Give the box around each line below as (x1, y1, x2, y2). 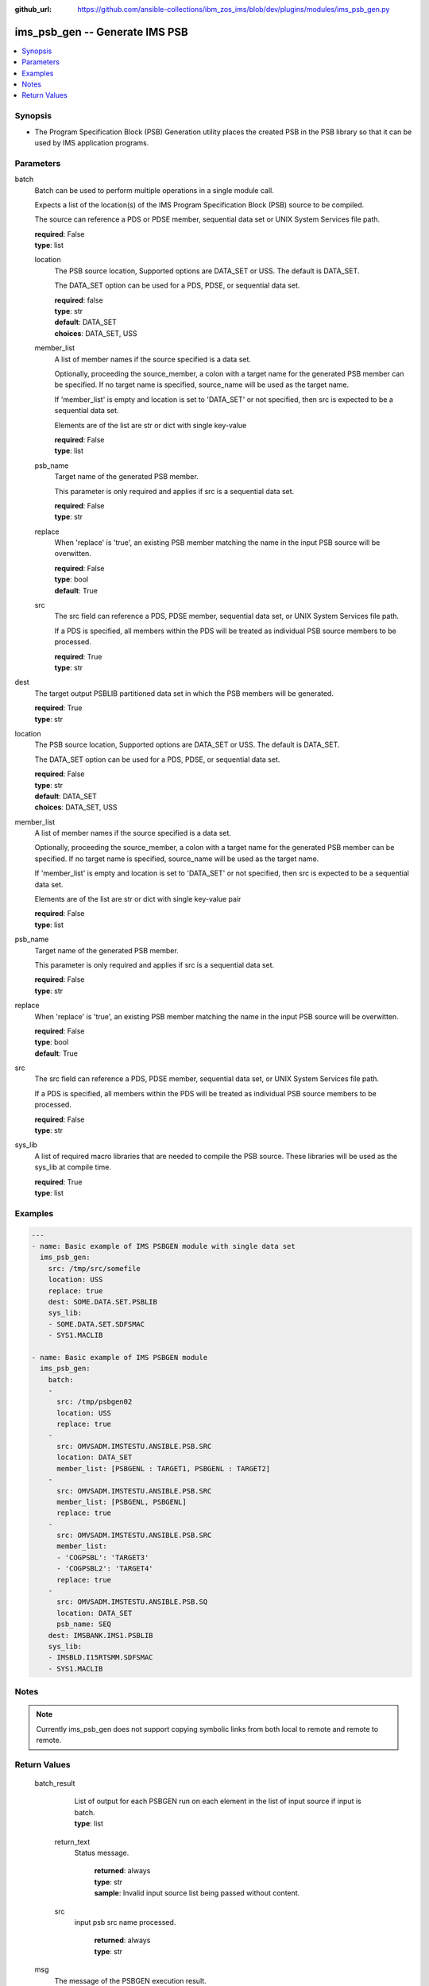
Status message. (74, 1848, 129, 1858)
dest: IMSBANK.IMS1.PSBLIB (48, 1631, 154, 1640)
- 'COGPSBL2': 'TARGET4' (56, 1564, 154, 1573)
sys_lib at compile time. (34, 1162, 111, 1172)
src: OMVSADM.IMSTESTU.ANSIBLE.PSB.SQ (56, 1598, 208, 1606)
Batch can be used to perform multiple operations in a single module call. (34, 185, 274, 195)
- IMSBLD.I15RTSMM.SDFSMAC (48, 1653, 154, 1662)
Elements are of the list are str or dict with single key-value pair (34, 894, 242, 904)
